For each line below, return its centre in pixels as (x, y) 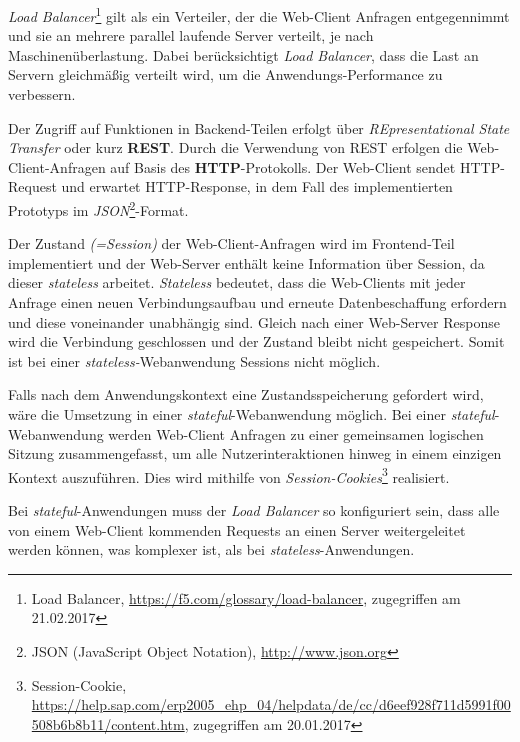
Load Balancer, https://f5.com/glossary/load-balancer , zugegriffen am (246, 597)
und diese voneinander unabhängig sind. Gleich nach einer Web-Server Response (254, 321)
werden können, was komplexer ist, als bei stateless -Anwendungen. (211, 549)
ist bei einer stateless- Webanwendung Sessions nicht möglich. (194, 360)
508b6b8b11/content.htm (108, 723)
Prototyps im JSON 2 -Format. (98, 208)
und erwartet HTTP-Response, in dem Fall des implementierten (257, 186)
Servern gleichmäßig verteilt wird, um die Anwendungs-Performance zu (225, 74)
